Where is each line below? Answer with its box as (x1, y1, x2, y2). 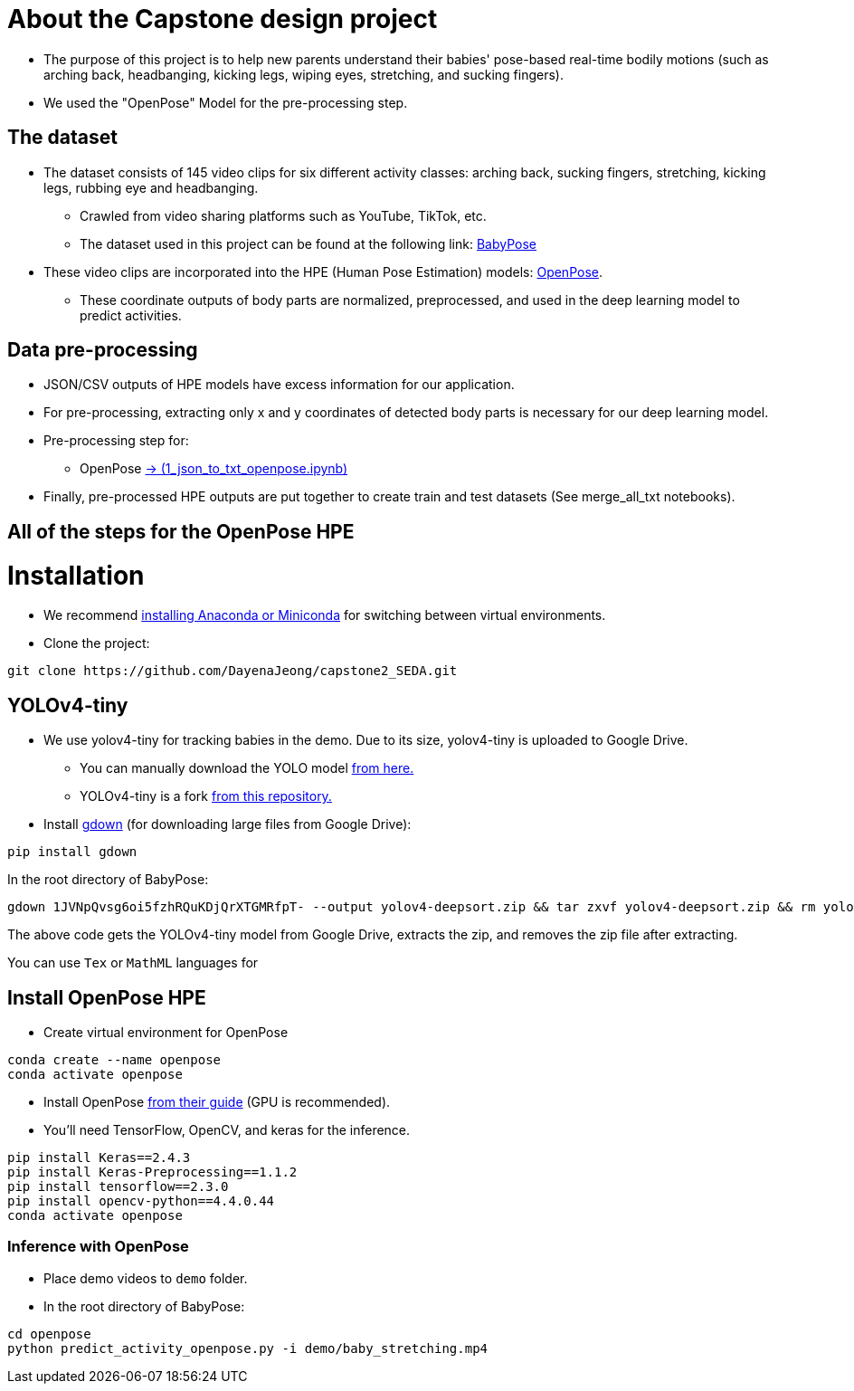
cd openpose (7, 1326, 91, 1341)
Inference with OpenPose (7, 1237, 189, 1256)
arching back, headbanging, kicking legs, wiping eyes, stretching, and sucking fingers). (43, 66, 564, 82)
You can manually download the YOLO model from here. (80, 760, 414, 776)
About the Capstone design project (7, 4, 438, 34)
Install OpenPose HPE (7, 986, 206, 1009)
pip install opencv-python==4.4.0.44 (7, 1194, 275, 1209)
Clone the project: (43, 635, 150, 652)
